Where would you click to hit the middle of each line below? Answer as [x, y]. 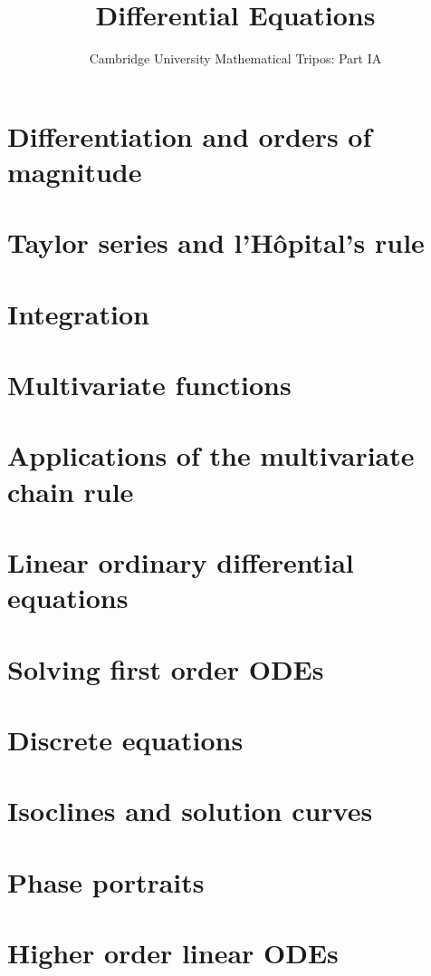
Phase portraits [106, 881]
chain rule [71, 491]
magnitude [75, 171]
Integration [78, 313]
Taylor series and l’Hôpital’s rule [216, 242]
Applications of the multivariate [211, 455]
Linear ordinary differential [181, 561]
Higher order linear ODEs [173, 953]
